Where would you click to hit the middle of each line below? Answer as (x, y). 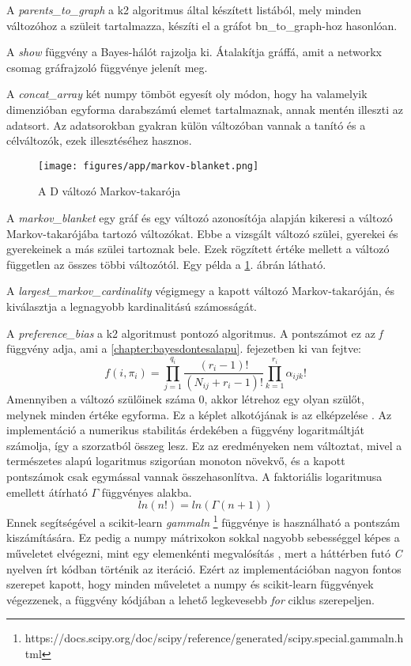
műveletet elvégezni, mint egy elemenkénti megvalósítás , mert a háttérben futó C (204, 552)
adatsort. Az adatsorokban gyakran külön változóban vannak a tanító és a (186, 125)
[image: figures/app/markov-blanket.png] (149, 166)
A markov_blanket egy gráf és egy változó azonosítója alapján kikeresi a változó (200, 218)
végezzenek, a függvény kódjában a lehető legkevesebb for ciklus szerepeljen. (191, 599)
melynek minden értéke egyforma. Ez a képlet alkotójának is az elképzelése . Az (199, 414)
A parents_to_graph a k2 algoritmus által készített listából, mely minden (184, 9)
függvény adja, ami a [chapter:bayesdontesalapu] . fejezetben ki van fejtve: (184, 348)
